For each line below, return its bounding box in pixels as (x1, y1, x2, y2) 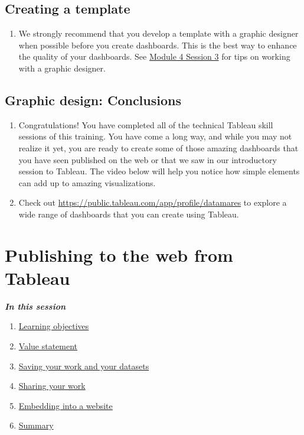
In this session (5, 300, 66, 312)
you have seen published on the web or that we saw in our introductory (18, 153, 277, 165)
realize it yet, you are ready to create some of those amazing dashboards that (18, 141, 299, 154)
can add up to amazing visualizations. (18, 176, 156, 189)
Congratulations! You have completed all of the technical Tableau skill (18, 118, 273, 131)
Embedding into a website (18, 399, 113, 411)
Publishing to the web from (5, 242, 233, 267)
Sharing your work (18, 379, 86, 392)
